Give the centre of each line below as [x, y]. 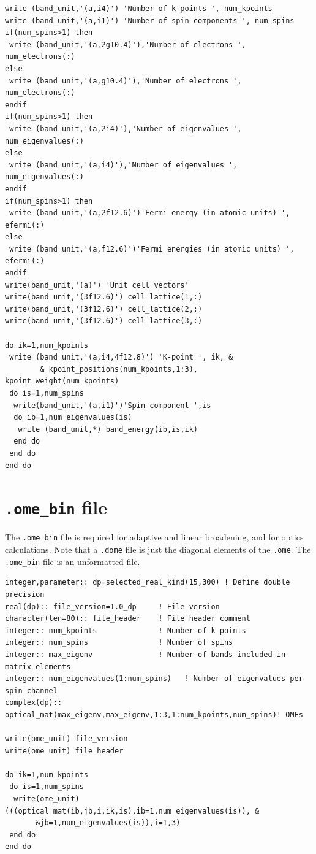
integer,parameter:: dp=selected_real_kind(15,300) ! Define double [148, 583]
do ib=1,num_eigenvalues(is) [73, 417]
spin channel [31, 691]
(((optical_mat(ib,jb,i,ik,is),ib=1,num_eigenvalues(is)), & [132, 811]
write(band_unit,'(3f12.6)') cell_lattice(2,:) [104, 309]
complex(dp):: [34, 703]
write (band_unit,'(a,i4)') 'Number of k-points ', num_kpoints [139, 9]
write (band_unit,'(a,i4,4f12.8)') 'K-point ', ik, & [121, 357]
